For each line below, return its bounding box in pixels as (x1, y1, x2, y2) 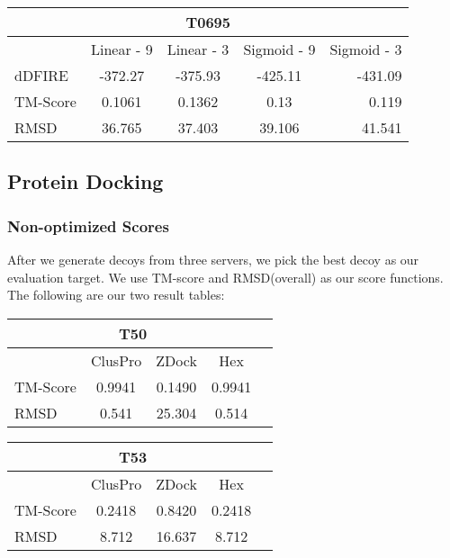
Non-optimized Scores (7, 214, 169, 237)
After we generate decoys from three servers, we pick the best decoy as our (7, 250, 419, 268)
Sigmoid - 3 (329, 39, 402, 59)
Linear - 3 (166, 39, 229, 59)
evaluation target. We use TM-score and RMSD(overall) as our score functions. (7, 267, 444, 286)
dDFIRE (14, 65, 69, 85)
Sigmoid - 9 (243, 39, 316, 59)
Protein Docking (7, 167, 164, 195)
